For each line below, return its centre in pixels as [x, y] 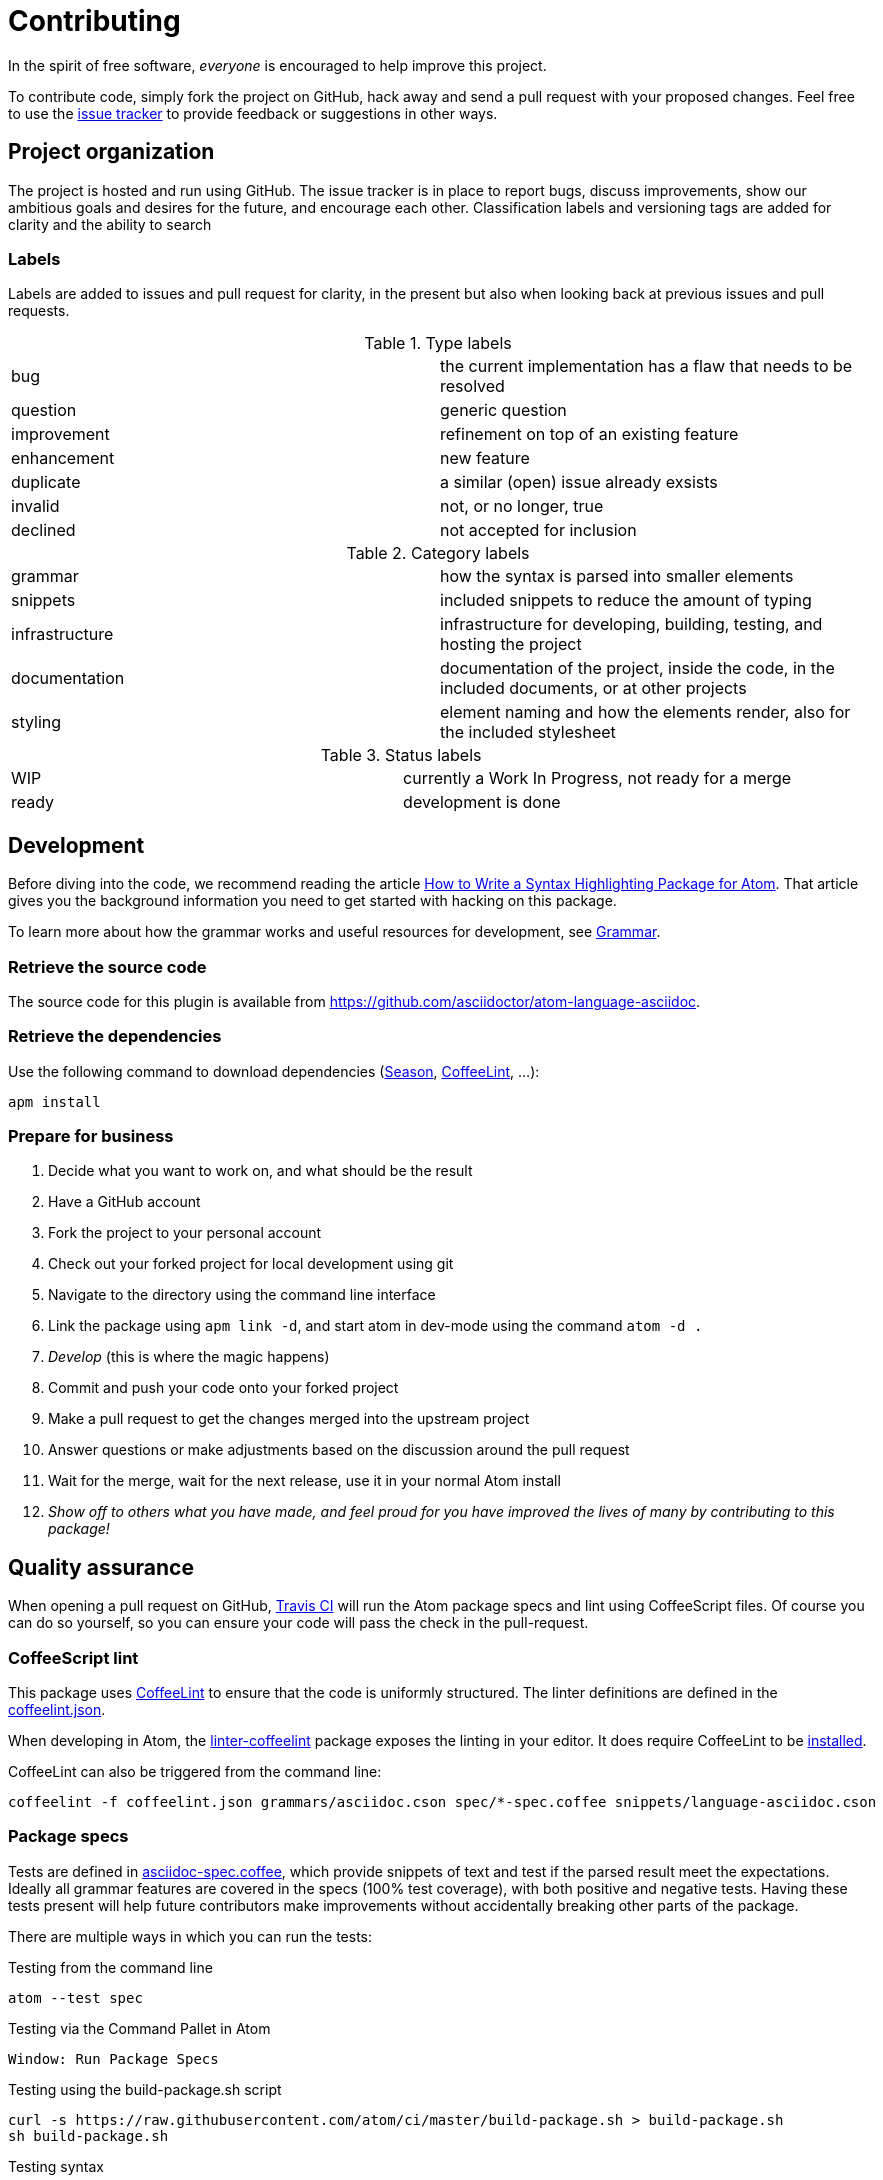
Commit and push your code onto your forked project [223, 1388]
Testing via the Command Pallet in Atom [139, 2028]
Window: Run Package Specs [113, 2058]
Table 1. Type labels [438, 343]
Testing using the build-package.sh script [145, 2089]
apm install [54, 1101]
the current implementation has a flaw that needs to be [646, 366]
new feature [485, 458]
